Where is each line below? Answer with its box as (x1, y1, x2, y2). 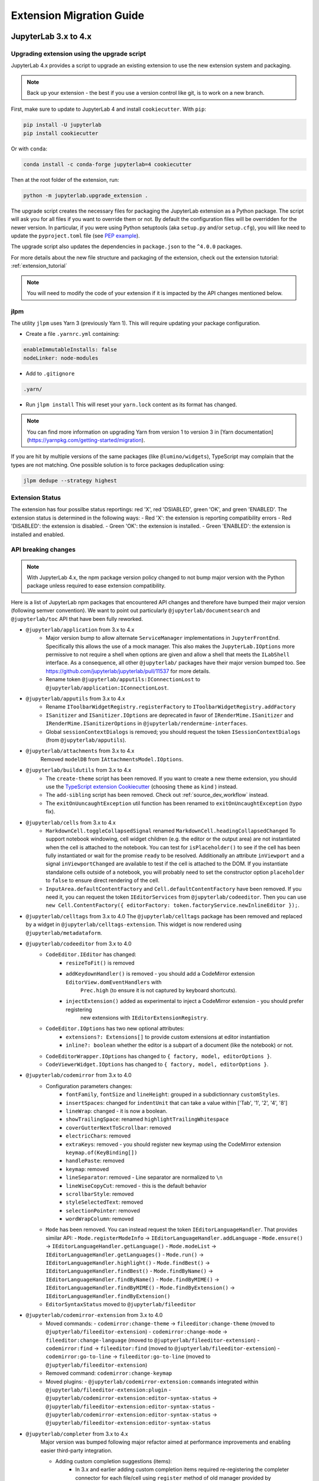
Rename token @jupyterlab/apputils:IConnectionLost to (45, 676, 201, 683)
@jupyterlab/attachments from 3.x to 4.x (25, 747, 135, 755)
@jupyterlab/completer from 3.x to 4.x (25, 1430, 128, 1437)
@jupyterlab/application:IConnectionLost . (45, 684, 169, 691)
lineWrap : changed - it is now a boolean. (66, 1108, 168, 1114)
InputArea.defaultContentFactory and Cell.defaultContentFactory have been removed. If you (45, 885, 302, 892)
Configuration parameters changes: (45, 1082, 132, 1089)
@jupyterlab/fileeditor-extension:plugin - (45, 1386, 171, 1393)
